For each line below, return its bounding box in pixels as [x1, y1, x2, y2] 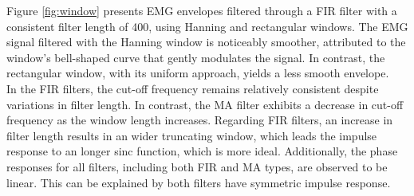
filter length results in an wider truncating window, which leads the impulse [6, 127, 377, 143]
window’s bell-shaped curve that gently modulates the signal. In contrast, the [6, 49, 385, 65]
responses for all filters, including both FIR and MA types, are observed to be [6, 158, 388, 174]
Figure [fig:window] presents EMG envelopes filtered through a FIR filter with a [6, 2, 397, 18]
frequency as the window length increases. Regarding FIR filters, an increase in [6, 112, 393, 128]
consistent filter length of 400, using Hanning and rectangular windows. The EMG [6, 18, 408, 34]
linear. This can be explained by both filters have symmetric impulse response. [6, 174, 391, 190]
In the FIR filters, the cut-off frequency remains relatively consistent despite [6, 80, 379, 96]
